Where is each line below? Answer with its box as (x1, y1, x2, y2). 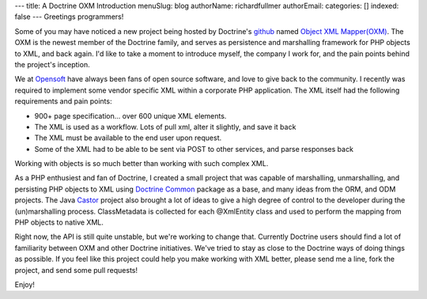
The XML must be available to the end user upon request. (34, 133, 221, 142)
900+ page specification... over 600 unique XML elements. (34, 111, 227, 120)
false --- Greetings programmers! (14, 12, 124, 21)
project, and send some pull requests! (14, 265, 138, 274)
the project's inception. (14, 59, 90, 69)
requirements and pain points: (14, 97, 112, 106)
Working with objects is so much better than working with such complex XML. (14, 159, 269, 168)
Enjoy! (14, 279, 36, 289)
